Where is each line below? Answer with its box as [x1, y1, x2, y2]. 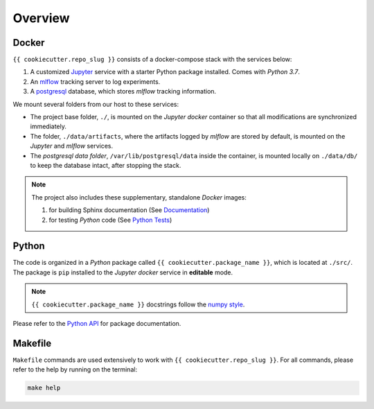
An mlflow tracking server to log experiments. [30, 77, 161, 86]
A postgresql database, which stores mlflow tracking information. [30, 87, 217, 96]
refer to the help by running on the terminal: [12, 365, 138, 374]
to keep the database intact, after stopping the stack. [30, 161, 181, 169]
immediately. [30, 122, 67, 131]
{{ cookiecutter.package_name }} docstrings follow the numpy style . [31, 300, 245, 308]
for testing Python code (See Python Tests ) [48, 216, 172, 224]
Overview [12, 10, 70, 26]
